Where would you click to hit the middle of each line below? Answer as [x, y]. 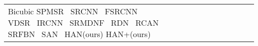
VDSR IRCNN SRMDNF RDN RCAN [83, 23]
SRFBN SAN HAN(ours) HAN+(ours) [79, 34]
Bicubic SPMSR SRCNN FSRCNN [73, 11]
